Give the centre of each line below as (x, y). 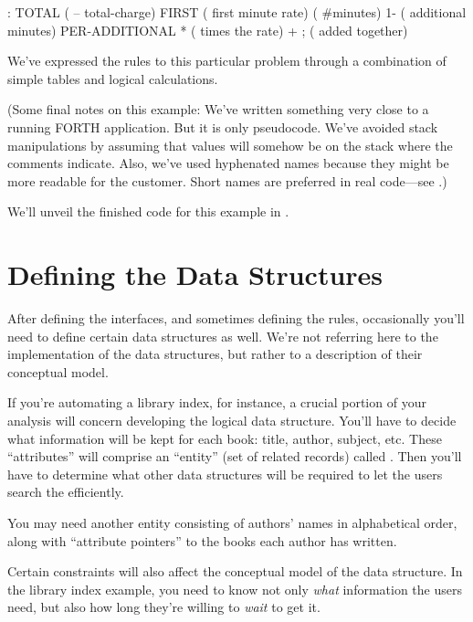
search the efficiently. (66, 492)
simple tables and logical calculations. (113, 78)
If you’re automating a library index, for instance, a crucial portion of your (217, 402)
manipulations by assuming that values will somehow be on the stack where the (230, 145)
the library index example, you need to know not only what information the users (235, 589)
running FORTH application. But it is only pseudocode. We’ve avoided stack (223, 127)
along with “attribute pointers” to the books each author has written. (202, 540)
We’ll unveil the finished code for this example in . (148, 211)
